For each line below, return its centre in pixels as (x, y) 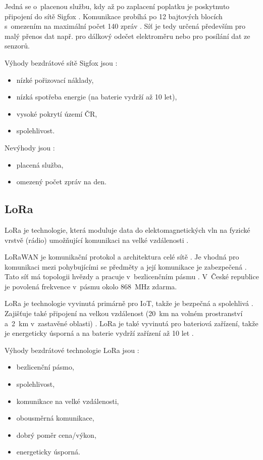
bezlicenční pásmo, (45, 367)
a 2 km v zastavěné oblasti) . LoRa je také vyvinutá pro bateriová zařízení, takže (131, 323)
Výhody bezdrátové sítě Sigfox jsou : (61, 62)
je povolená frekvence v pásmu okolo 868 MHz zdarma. (91, 286)
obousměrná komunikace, (55, 418)
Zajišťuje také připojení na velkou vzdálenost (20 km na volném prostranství (124, 313)
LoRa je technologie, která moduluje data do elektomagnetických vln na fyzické (127, 229)
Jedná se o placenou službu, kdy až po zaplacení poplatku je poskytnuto (117, 6)
